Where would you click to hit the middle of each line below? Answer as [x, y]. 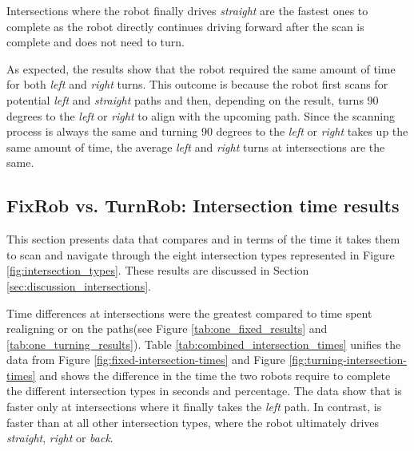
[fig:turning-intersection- [348, 360]
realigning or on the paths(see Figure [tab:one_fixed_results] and [167, 328]
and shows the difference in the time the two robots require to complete [215, 375]
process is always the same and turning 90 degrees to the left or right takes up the [207, 131]
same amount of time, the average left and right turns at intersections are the [196, 146]
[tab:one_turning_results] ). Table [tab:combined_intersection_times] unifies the [204, 344]
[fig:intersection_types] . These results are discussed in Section [158, 270]
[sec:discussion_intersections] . [79, 285]
